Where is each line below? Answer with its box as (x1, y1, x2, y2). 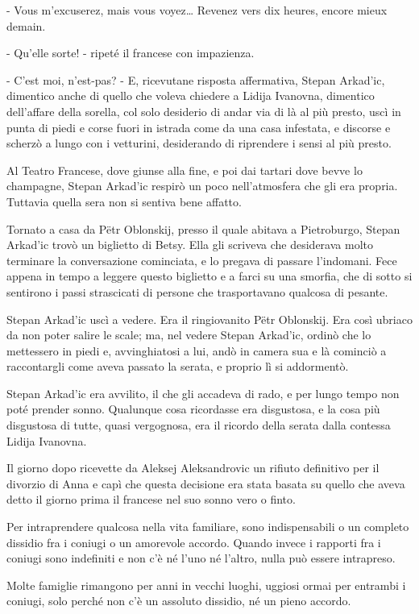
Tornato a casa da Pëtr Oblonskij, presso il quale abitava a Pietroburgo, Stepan (6, 220, 400, 237)
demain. (6, 17, 46, 34)
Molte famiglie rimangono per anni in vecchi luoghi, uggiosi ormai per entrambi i (6, 576, 406, 593)
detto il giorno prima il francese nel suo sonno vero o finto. (6, 491, 296, 508)
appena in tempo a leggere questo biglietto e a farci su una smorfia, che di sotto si (6, 268, 413, 284)
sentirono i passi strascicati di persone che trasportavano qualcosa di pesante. (6, 283, 388, 300)
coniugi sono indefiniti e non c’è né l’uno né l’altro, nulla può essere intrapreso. (6, 550, 396, 566)
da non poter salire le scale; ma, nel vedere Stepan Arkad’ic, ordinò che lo (6, 326, 371, 343)
